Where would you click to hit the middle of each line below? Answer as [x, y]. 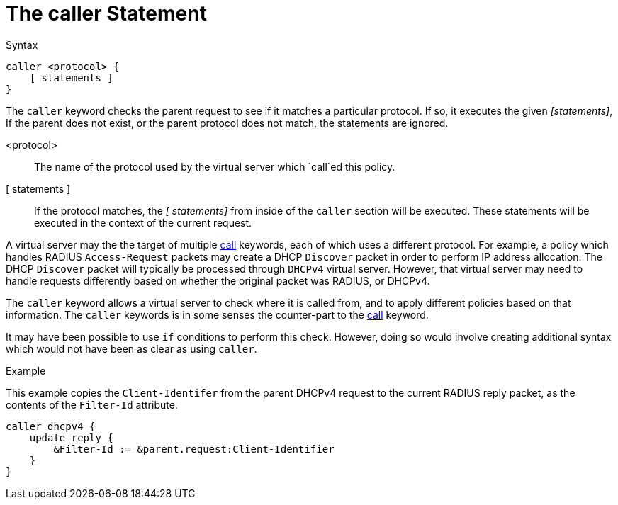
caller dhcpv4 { [51, 426]
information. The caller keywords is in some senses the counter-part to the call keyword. [217, 314]
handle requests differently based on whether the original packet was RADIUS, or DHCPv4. [218, 280]
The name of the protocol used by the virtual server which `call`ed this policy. [215, 166]
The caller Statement [106, 13]
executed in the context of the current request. [143, 222]
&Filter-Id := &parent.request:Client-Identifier [194, 449]
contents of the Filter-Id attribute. [92, 404]
